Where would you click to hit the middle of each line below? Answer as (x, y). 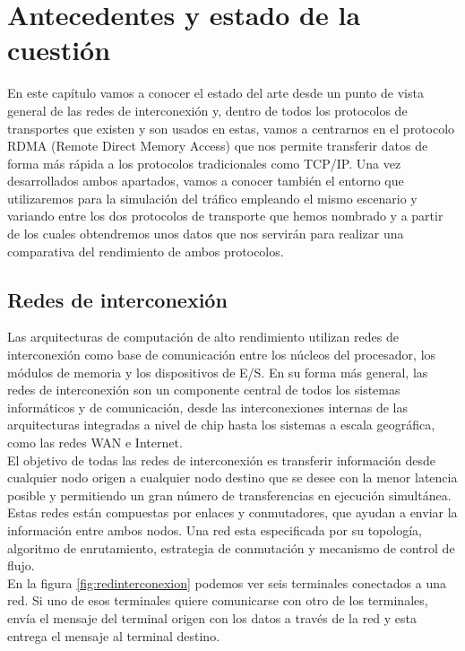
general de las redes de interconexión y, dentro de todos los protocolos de (207, 110)
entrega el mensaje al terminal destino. (114, 635)
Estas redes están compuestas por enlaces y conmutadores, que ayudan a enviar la (232, 512)
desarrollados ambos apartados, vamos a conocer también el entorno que (206, 181)
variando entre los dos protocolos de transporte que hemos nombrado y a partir (225, 216)
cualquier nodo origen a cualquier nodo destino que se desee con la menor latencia (232, 477)
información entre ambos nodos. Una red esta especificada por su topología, (215, 529)
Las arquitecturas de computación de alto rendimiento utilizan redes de (203, 337)
